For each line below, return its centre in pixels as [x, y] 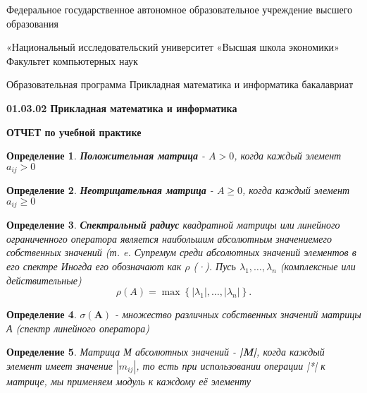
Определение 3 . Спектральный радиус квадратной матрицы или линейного [173, 225]
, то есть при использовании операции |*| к [231, 365]
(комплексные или [318, 266]
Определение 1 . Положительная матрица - [106, 156]
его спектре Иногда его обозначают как [94, 266]
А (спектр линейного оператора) [78, 328]
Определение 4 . [42, 314]
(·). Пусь [214, 266]
